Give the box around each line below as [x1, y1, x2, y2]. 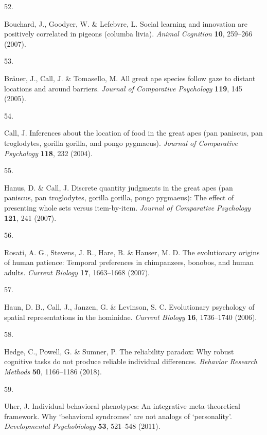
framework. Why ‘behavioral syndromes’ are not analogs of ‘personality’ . [4, 410, 232, 421]
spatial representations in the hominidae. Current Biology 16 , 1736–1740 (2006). [4, 311, 257, 322]
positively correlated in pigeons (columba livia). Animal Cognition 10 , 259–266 [4, 28, 253, 39]
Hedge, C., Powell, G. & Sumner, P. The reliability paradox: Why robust [4, 346, 234, 356]
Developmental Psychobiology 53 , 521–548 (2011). [4, 421, 161, 431]
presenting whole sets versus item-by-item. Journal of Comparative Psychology [4, 202, 251, 213]
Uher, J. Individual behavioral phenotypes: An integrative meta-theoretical [4, 401, 240, 411]
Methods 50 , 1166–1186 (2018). [4, 366, 102, 377]
